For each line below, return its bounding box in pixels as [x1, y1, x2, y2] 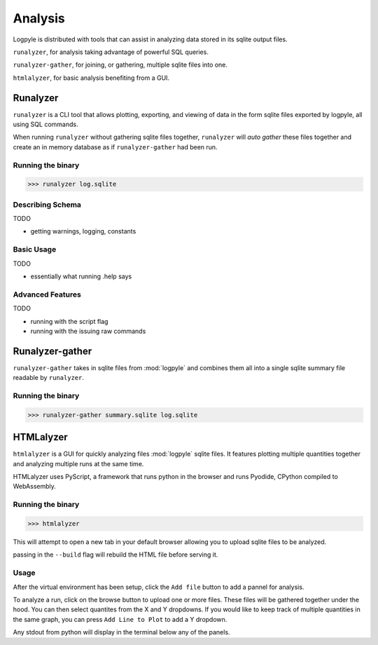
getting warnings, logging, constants [30, 227, 136, 236]
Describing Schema [13, 200, 82, 210]
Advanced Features [13, 290, 82, 299]
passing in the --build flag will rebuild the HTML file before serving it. [13, 550, 218, 559]
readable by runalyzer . [13, 374, 84, 382]
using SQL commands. [13, 120, 78, 129]
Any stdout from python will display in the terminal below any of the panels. [13, 628, 230, 637]
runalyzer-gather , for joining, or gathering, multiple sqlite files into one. [13, 60, 227, 69]
